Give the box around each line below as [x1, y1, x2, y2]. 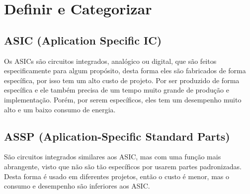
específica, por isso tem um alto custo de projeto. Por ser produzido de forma [4, 75, 240, 85]
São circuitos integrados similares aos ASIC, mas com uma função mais [4, 151, 221, 162]
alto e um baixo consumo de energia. [4, 104, 116, 114]
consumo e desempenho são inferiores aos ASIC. [4, 181, 150, 191]
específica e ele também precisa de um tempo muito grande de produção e [4, 85, 229, 95]
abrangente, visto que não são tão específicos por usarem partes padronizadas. [4, 161, 242, 171]
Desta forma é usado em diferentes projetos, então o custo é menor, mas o [4, 171, 230, 181]
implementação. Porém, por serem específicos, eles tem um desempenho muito [4, 94, 242, 104]
